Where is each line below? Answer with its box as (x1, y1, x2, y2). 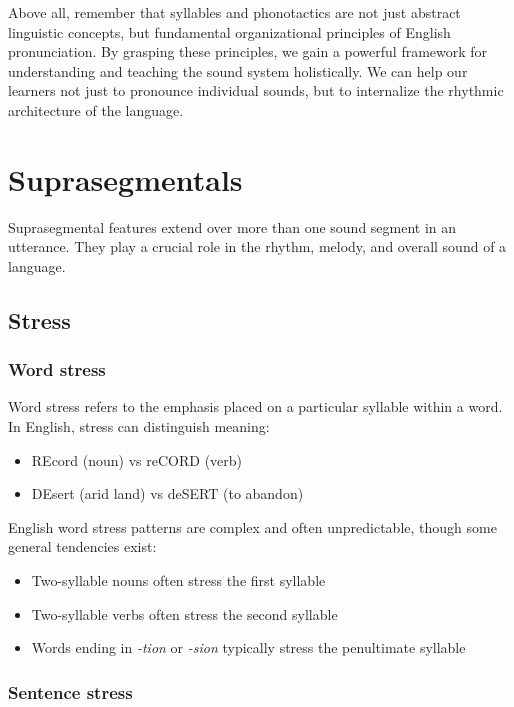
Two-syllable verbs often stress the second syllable (31, 603, 338, 624)
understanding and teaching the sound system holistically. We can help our (8, 60, 468, 81)
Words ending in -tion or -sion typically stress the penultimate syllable (31, 637, 466, 658)
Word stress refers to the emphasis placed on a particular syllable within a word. (8, 396, 503, 417)
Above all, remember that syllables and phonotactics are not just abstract (8, 2, 461, 22)
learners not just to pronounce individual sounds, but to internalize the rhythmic (8, 80, 504, 101)
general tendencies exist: (8, 536, 157, 557)
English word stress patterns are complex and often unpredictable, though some (8, 516, 497, 537)
